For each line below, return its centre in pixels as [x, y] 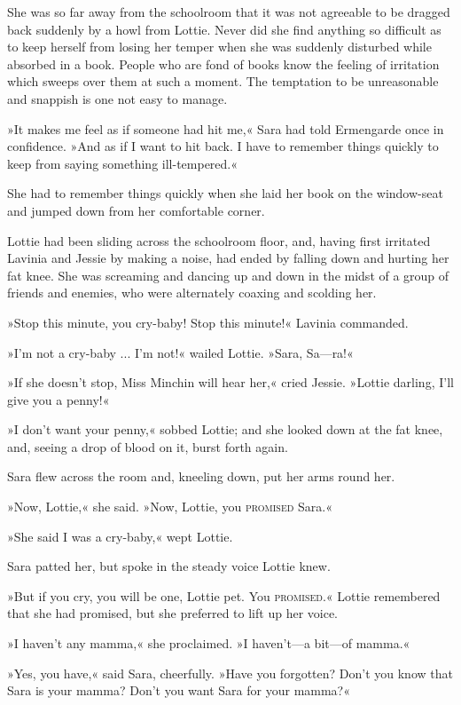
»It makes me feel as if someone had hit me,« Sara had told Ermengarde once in [226, 128]
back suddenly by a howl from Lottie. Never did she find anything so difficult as [224, 29]
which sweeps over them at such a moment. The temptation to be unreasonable [223, 81]
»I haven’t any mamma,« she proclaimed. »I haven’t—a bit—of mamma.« [209, 643]
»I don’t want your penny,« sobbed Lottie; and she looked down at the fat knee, [225, 429]
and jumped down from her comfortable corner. [136, 210]
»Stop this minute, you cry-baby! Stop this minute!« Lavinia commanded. [208, 322]
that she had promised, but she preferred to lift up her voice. [173, 613]
